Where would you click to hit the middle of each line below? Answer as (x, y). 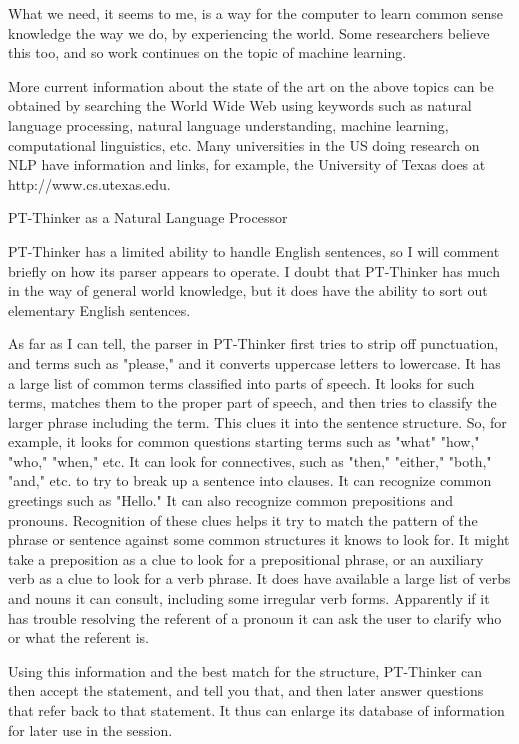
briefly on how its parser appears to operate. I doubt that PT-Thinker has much (254, 270)
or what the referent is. (78, 637)
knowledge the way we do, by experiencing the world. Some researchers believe (249, 32)
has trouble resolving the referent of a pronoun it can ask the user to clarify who (255, 617)
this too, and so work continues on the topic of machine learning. (207, 52)
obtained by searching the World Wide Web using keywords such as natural (240, 105)
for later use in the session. (90, 729)
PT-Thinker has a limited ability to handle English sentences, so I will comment (254, 250)
